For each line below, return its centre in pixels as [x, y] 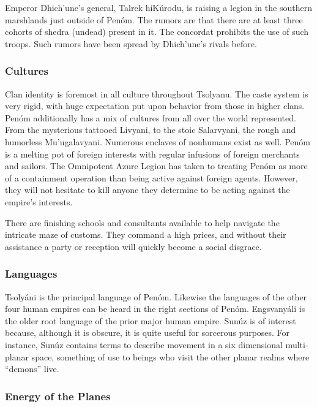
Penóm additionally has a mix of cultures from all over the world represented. [151, 117]
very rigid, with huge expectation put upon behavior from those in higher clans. [155, 106]
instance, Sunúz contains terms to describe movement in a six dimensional [144, 344]
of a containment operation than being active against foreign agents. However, [151, 177]
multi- [297, 344]
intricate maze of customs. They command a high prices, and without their [146, 234]
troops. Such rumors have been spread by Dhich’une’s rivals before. [131, 43]
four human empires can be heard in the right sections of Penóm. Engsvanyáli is [155, 309]
